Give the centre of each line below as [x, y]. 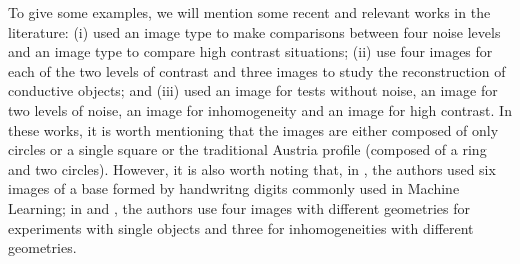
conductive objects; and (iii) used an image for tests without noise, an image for [253, 90]
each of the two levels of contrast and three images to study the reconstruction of [257, 70]
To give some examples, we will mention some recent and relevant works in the [249, 12]
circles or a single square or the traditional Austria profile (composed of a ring [247, 149]
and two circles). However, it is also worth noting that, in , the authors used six [252, 168]
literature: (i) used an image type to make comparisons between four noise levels [254, 31]
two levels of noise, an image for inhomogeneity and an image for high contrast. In [260, 109]
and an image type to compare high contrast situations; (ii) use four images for [250, 51]
